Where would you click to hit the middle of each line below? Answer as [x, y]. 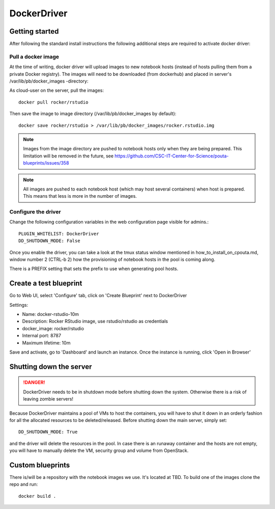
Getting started [34, 31]
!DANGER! [34, 383]
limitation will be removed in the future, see [68, 156]
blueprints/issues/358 [46, 163]
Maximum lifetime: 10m [46, 343]
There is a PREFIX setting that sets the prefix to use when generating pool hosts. [94, 269]
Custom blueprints [40, 465]
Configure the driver [35, 212]
